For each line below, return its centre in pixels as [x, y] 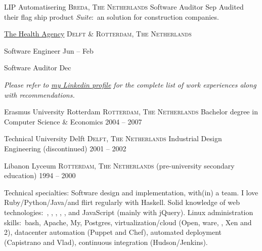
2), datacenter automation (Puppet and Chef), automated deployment [113, 232]
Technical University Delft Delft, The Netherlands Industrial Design [113, 138]
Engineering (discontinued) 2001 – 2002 [65, 148]
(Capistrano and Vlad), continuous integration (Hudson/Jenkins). [106, 242]
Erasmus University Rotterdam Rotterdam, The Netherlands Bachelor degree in [131, 112]
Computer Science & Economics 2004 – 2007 [73, 121]
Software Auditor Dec [38, 68]
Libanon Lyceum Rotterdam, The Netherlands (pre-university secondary [119, 165]
